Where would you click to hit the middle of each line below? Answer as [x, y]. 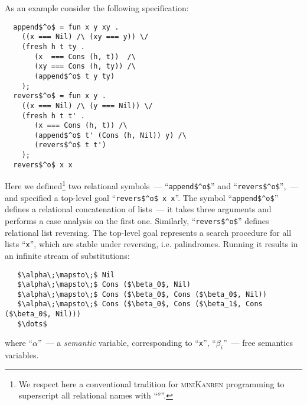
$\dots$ [32, 324]
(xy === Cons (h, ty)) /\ [85, 67]
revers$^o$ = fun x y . [60, 96]
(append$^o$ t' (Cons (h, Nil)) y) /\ [110, 135]
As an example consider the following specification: [97, 8]
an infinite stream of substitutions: [67, 255]
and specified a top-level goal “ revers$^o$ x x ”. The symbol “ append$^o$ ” [142, 197]
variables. [22, 355]
